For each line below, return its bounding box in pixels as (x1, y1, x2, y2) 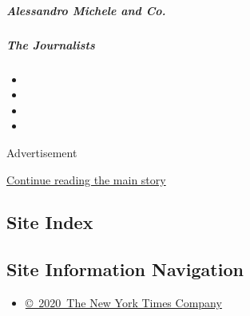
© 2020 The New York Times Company (25, 294, 222, 311)
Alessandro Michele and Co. (6, 2, 166, 18)
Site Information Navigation (6, 257, 244, 282)
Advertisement (6, 144, 77, 160)
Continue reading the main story (6, 171, 166, 188)
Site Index (6, 210, 93, 235)
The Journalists (6, 36, 95, 53)
